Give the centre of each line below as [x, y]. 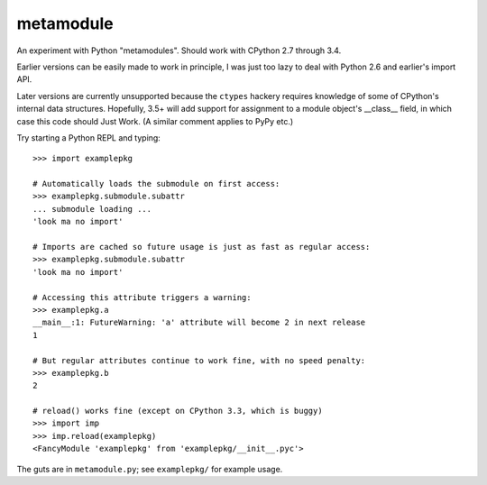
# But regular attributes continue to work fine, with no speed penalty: [199, 360]
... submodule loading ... [92, 209]
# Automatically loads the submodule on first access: [156, 184]
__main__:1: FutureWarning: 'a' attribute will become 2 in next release [199, 323]
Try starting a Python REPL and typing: [89, 137]
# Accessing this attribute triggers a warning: [142, 297]
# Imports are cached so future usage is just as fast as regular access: [202, 247]
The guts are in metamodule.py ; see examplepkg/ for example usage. [150, 469]
